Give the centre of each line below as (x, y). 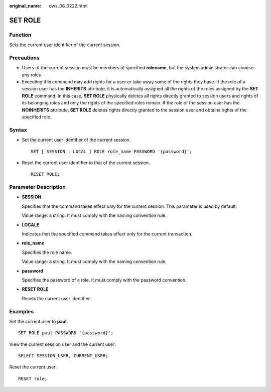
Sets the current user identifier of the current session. (65, 45)
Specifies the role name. (47, 252)
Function (20, 35)
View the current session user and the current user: (62, 344)
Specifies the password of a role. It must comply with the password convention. (104, 280)
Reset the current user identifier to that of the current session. (86, 163)
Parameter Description (38, 187)
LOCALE (31, 225)
